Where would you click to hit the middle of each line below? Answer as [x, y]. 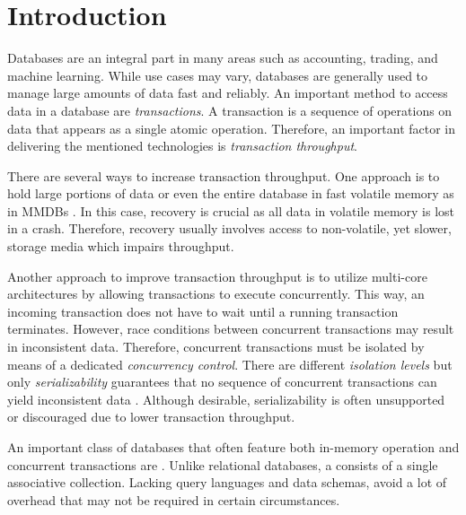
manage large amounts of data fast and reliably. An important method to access [228, 93]
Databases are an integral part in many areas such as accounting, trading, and [223, 58]
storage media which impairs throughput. [121, 246]
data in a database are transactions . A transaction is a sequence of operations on [230, 110]
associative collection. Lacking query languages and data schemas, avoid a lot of [227, 482]
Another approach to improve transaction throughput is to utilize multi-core [217, 276]
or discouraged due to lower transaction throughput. [151, 417]
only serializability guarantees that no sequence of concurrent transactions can [222, 382]
